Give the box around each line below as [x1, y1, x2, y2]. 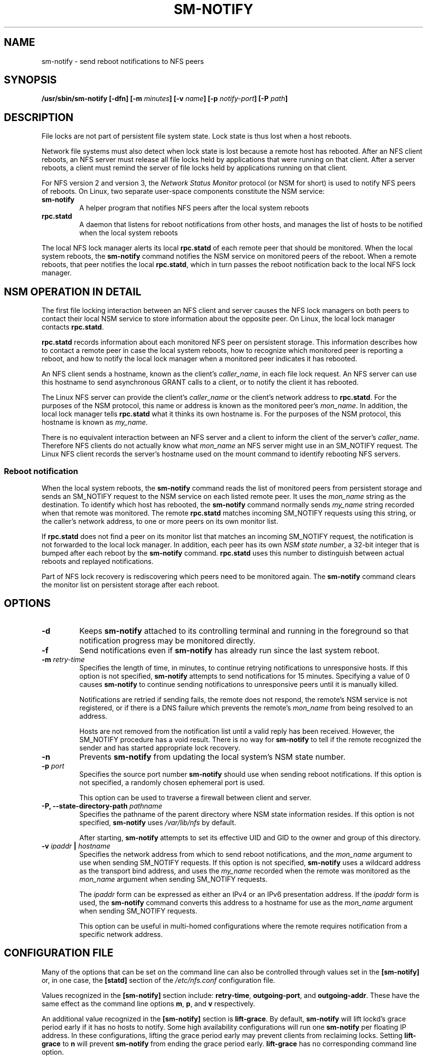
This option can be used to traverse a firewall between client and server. [79, 793, 311, 802]
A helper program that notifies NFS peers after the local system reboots [79, 204, 309, 212]
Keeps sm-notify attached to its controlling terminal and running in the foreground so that [79, 625, 409, 636]
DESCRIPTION [4, 111, 74, 124]
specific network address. [79, 930, 163, 938]
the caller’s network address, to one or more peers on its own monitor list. [41, 517, 278, 525]
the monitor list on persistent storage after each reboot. [41, 580, 219, 589]
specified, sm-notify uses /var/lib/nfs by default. [79, 818, 236, 827]
